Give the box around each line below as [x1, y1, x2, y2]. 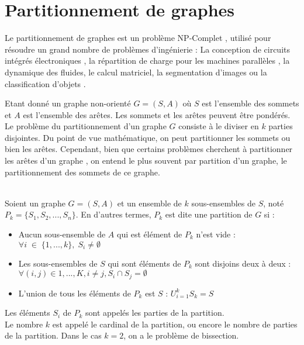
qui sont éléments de [108, 257, 181, 269]
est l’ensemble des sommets [202, 97, 299, 109]
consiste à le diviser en [178, 120, 259, 132]
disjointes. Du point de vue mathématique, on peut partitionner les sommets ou [5, 131, 291, 143]
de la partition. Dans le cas [5, 329, 102, 341]
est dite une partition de [165, 208, 253, 220]
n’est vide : [196, 228, 236, 240]
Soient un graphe [5, 196, 65, 209]
